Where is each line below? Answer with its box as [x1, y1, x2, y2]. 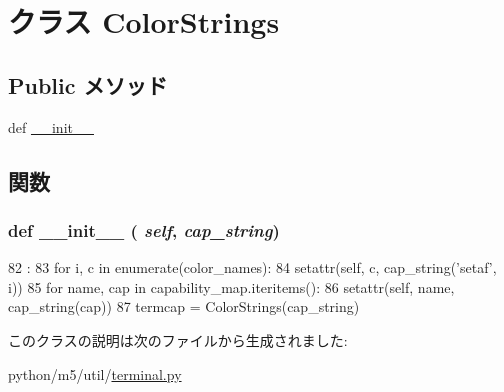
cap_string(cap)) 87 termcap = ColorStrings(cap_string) [8, 296, 360, 317]
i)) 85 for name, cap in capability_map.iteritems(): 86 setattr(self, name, [8, 276, 455, 297]
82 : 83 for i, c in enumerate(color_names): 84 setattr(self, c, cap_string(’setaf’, [8, 257, 497, 278]
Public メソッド [8, 69, 168, 100]
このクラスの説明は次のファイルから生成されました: [8, 329, 348, 350]
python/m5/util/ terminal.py [8, 363, 182, 384]
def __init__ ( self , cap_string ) [8, 217, 280, 242]
